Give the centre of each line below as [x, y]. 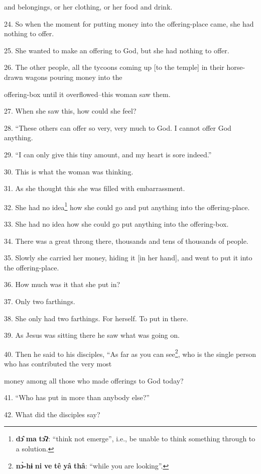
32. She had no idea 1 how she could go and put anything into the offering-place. [127, 206]
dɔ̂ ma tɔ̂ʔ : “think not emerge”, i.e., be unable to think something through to [136, 439]
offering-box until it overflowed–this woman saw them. [87, 94]
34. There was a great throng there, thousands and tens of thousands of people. [126, 241]
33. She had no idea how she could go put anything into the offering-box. [116, 223]
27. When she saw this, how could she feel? [70, 111]
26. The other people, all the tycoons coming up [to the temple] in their [114, 67]
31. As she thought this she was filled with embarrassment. [95, 188]
